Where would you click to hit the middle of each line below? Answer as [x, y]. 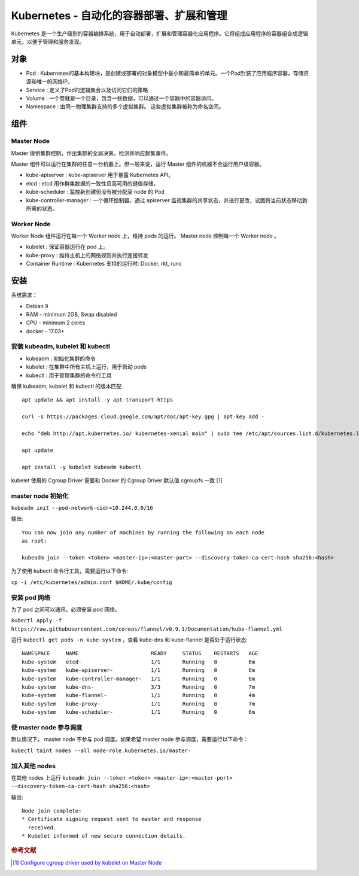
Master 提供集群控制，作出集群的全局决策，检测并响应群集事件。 [91, 153]
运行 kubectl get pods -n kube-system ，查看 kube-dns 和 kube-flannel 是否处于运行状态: [130, 640]
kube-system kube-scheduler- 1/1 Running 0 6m [139, 712]
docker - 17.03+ [45, 331]
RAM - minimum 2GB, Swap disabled [72, 314]
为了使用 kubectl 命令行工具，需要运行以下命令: [70, 571]
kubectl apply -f [36, 620]
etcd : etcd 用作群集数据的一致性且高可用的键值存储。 [92, 183]
